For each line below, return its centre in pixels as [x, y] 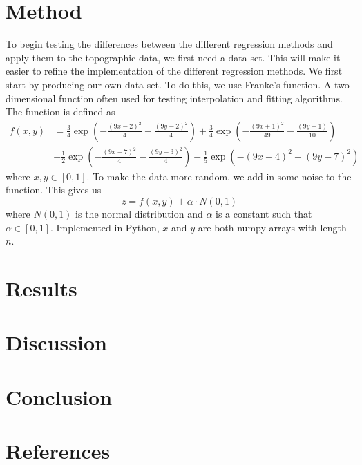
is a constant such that [264, 213]
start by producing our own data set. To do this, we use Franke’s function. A [169, 84]
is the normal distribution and [139, 213]
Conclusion [59, 396]
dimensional [31, 98]
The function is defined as [60, 112]
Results [41, 288]
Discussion [56, 342]
